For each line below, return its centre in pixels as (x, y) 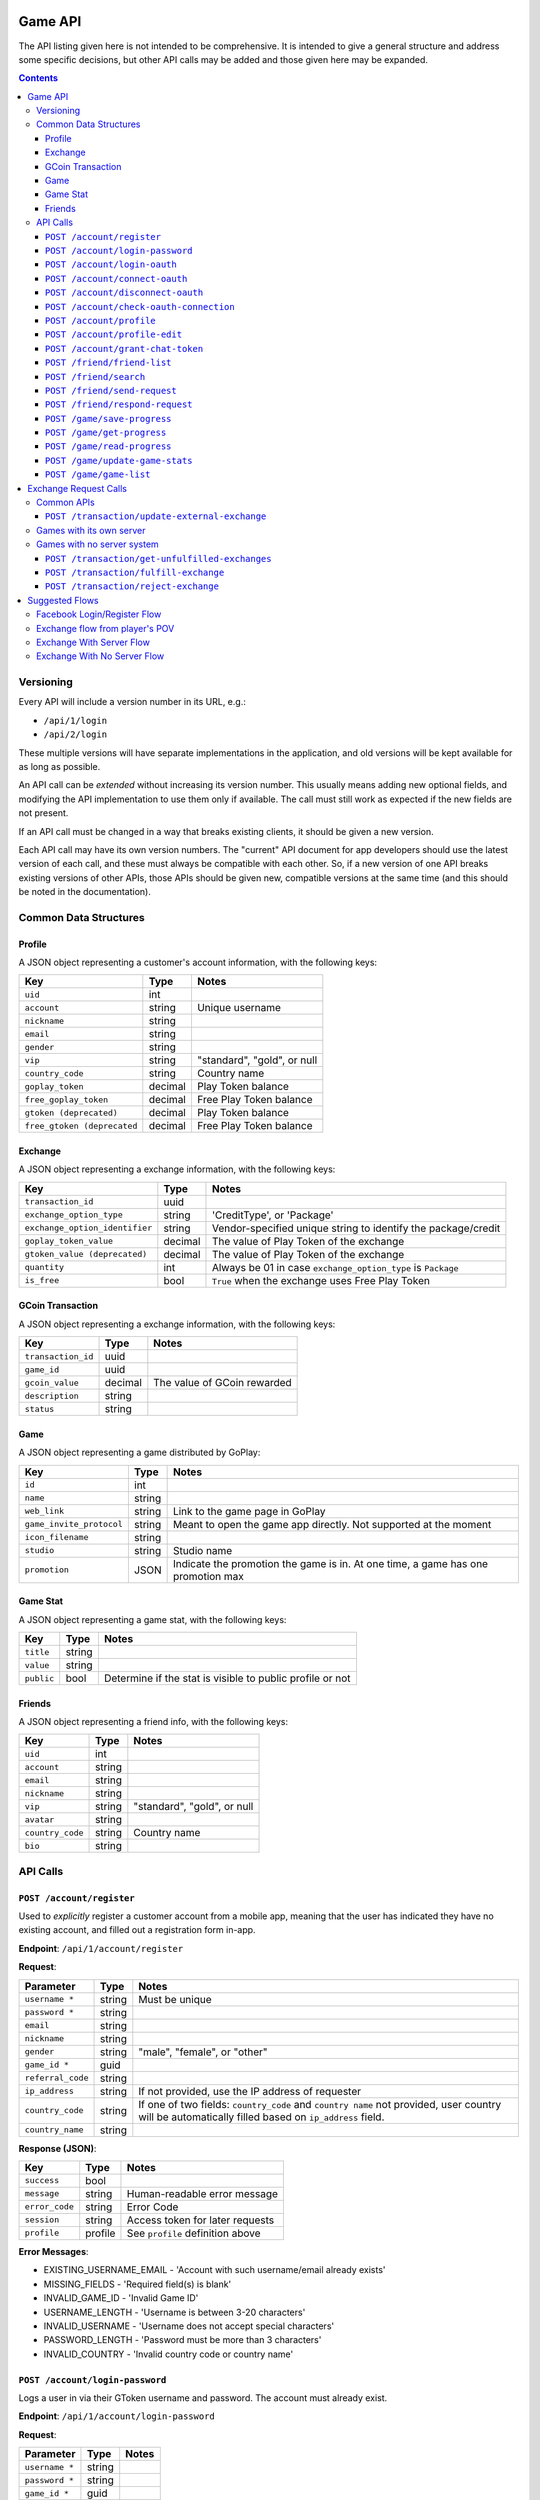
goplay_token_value (69, 1241)
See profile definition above (193, 2233)
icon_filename (56, 1537)
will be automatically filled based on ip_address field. (261, 2117)
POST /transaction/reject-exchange (132, 586)
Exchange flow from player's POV (105, 628)
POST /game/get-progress (106, 433)
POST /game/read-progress (108, 446)
